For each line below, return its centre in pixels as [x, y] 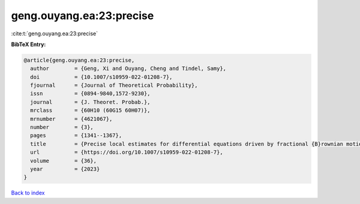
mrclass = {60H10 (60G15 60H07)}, [90, 110]
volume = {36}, [64, 161]
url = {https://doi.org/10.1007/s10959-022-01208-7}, [127, 152]
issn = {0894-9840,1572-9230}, [90, 94]
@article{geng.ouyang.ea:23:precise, [79, 60]
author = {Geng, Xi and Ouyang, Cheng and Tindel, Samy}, [128, 68]
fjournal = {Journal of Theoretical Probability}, [114, 86]
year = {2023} [65, 169]
